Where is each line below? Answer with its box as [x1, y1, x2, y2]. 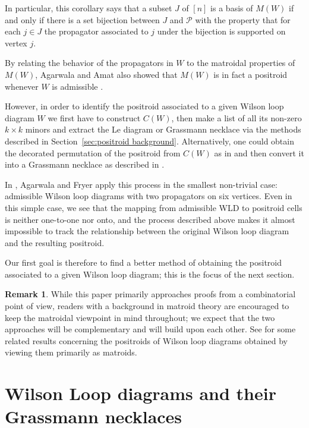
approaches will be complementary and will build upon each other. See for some [5, 323, 296, 335]
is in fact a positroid [213, 68, 288, 80]
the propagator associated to [44, 25, 149, 37]
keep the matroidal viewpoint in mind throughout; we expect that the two [5, 311, 275, 323]
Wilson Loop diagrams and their [5, 381, 276, 405]
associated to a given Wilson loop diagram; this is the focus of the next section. [5, 267, 295, 280]
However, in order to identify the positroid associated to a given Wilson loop [5, 100, 284, 112]
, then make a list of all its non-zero [171, 111, 302, 124]
